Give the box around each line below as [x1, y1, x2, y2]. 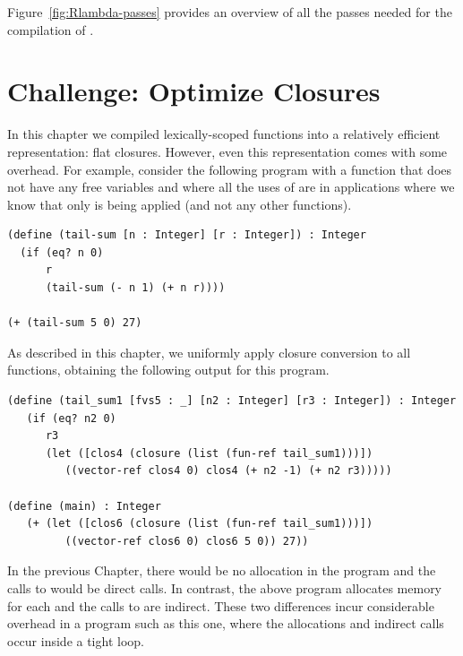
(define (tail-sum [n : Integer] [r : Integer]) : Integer [7, 229, 366, 242]
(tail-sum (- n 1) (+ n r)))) [45, 281, 226, 295]
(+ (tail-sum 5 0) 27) [7, 316, 142, 330]
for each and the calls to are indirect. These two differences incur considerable [7, 596, 434, 615]
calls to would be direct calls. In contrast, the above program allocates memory [7, 578, 442, 597]
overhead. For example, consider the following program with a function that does [7, 160, 452, 178]
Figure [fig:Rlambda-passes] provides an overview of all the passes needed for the [7, 3, 452, 21]
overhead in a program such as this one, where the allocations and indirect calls [7, 614, 444, 633]
